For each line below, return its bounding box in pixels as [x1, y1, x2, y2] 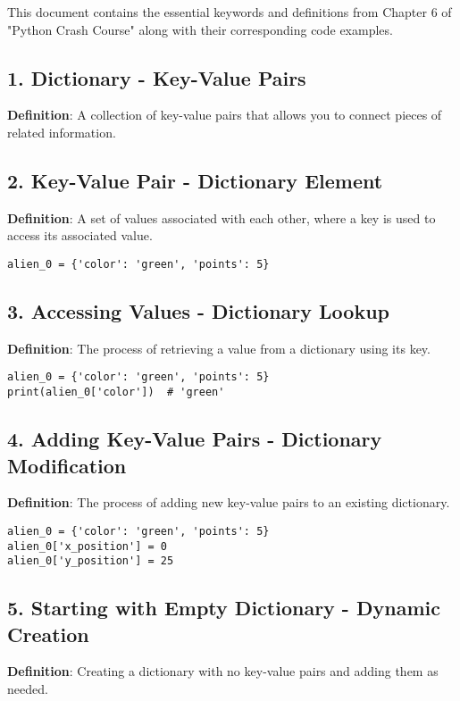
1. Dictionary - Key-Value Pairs [7, 63, 306, 91]
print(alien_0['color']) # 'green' [7, 386, 225, 399]
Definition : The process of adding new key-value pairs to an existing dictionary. [7, 493, 450, 512]
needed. [7, 680, 48, 698]
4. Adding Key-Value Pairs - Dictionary [7, 425, 382, 453]
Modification [7, 451, 127, 479]
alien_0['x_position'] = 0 [7, 539, 167, 553]
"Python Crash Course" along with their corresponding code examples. [7, 20, 393, 38]
